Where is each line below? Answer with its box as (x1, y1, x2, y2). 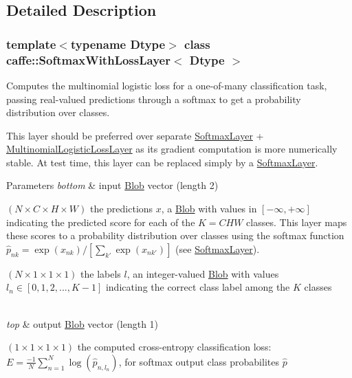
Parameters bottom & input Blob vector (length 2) (6, 178, 219, 192)
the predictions (89, 201, 153, 216)
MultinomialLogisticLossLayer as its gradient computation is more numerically (6, 142, 338, 156)
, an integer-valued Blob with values (126, 266, 279, 280)
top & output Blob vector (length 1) (6, 316, 159, 331)
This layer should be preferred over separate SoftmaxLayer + (6, 128, 264, 142)
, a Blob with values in (161, 201, 257, 216)
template (6, 35, 56, 52)
